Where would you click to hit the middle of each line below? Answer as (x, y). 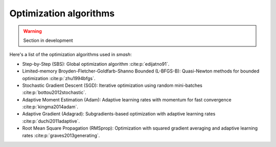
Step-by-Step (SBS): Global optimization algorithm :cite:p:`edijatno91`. (96, 64)
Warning (32, 31)
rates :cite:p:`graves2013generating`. (61, 135)
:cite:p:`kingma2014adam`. (50, 107)
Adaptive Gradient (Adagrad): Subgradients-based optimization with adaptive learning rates (119, 114)
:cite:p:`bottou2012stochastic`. (54, 92)
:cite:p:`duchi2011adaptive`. (51, 121)
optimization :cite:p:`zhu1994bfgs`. (59, 78)
